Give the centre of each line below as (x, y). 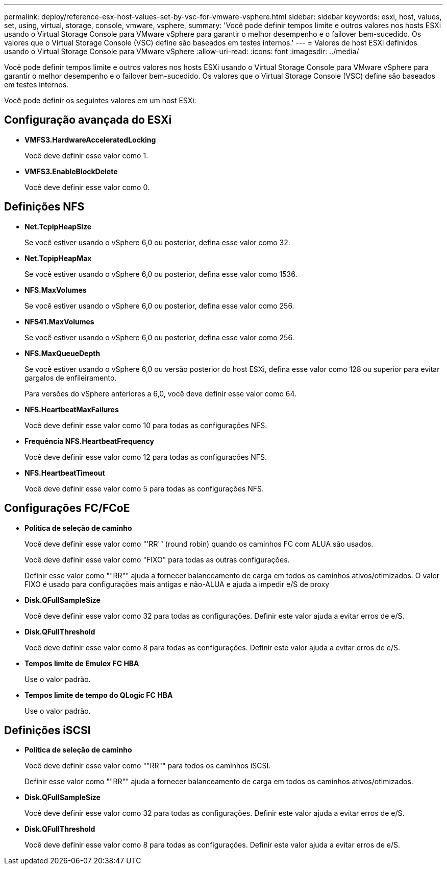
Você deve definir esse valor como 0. (87, 187)
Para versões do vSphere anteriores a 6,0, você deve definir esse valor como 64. (161, 393)
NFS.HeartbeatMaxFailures (72, 409)
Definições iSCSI (47, 730)
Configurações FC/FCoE (67, 508)
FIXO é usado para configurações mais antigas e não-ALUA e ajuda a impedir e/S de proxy (177, 584)
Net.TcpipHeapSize (58, 226)
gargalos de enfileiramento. (71, 378)
